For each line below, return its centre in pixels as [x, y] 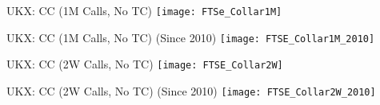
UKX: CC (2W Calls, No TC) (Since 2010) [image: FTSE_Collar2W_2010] [191, 90]
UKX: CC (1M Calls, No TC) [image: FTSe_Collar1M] [144, 10]
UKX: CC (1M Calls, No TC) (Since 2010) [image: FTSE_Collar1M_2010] [191, 37]
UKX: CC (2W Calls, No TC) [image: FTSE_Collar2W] [145, 64]
